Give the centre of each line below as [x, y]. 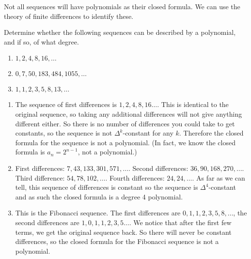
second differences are [47, 222]
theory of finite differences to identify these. [69, 16]
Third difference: [40, 177]
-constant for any [148, 133]
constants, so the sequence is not [64, 133]
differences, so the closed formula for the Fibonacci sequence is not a [117, 241]
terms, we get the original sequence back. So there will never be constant [123, 232]
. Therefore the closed [211, 133]
